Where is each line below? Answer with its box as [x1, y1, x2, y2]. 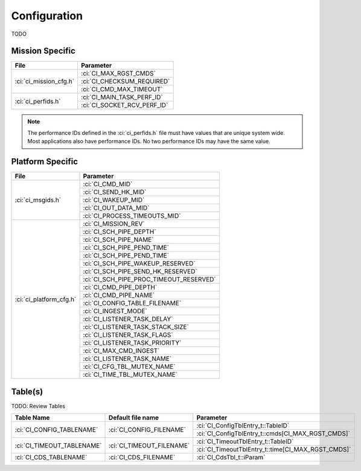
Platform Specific [11, 157, 78, 167]
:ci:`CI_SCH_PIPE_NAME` [83, 236, 154, 244]
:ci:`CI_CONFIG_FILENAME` [109, 425, 187, 434]
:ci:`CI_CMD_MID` [83, 180, 133, 189]
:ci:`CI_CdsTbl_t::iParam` [196, 453, 266, 462]
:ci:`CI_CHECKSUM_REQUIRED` [81, 77, 170, 86]
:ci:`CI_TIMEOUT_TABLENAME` [14, 441, 102, 450]
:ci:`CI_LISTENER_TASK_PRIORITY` [83, 339, 182, 347]
